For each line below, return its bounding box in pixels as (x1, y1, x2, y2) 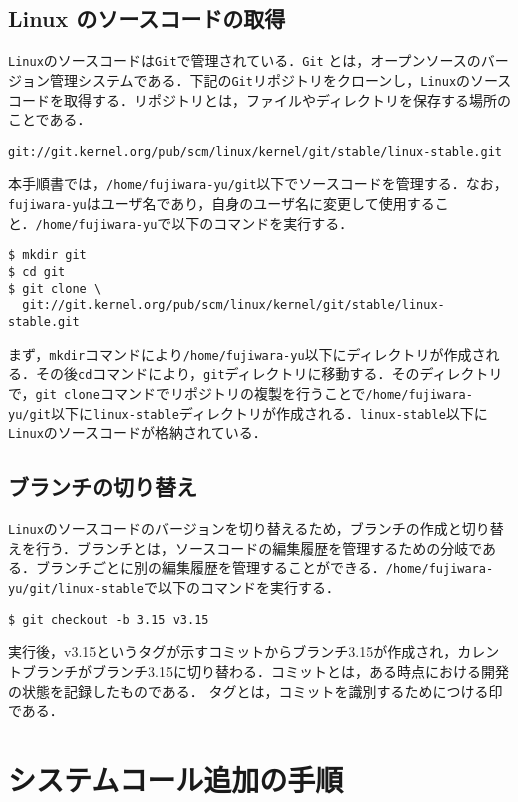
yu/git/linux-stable (8, 582, 145, 596)
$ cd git (8, 264, 66, 279)
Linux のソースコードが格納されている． (8, 422, 267, 443)
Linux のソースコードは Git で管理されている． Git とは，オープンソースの (8, 50, 481, 71)
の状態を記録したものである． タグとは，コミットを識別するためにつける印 (8, 680, 503, 701)
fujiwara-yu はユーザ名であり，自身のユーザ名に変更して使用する (8, 193, 435, 214)
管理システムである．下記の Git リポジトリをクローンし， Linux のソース (49, 69, 512, 90)
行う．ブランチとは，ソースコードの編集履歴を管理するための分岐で (35, 537, 483, 558)
